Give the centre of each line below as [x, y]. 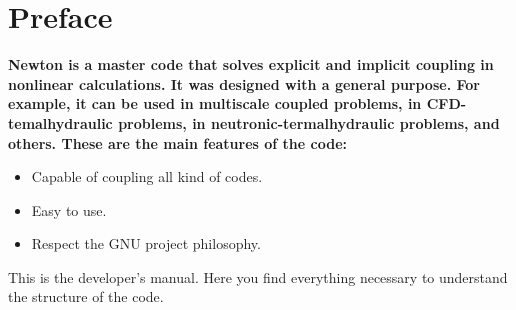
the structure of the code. [86, 296]
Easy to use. [69, 209]
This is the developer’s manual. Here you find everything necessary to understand [258, 276]
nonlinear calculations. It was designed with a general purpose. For [244, 83]
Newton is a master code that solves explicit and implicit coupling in [251, 64]
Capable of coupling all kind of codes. [147, 176]
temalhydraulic [60, 122]
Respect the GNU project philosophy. [146, 243]
